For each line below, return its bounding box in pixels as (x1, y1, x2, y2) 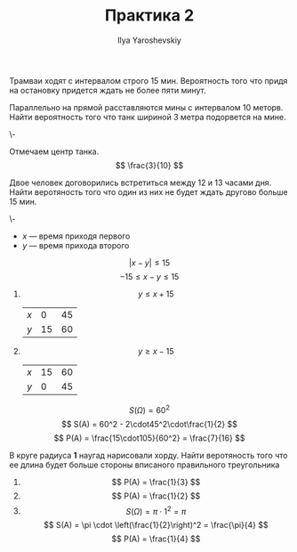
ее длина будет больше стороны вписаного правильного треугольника (9, 459, 280, 470)
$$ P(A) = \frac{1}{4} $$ (111, 533, 201, 544)
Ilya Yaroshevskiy (116, 35, 182, 45)
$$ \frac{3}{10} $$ (115, 159, 184, 170)
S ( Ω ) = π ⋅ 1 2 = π (125, 504, 187, 516)
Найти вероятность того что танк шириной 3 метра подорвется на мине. (9, 111, 286, 122)
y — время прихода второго (21, 239, 130, 250)
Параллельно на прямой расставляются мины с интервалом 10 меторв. (9, 101, 284, 112)
